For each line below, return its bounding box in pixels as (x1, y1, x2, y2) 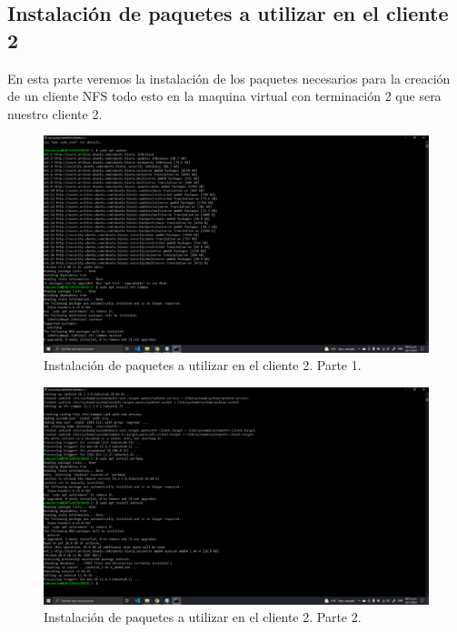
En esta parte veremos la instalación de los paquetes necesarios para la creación (7, 68, 451, 87)
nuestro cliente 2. (7, 104, 103, 123)
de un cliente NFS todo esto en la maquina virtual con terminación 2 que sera (7, 86, 442, 105)
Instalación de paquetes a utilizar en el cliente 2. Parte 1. (44, 356, 362, 375)
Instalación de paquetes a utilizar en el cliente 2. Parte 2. (44, 607, 362, 627)
